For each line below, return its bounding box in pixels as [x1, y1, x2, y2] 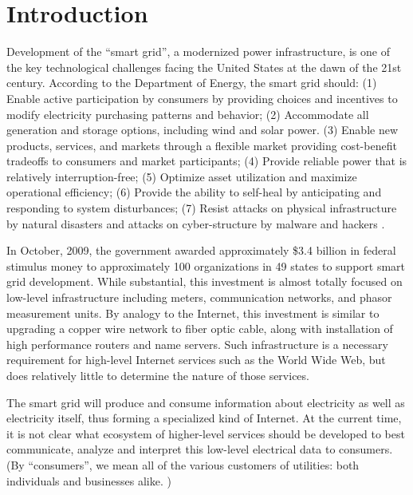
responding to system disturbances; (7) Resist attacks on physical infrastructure [6, 200, 397, 216]
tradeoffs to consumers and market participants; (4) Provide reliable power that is [6, 152, 407, 169]
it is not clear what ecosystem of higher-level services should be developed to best [6, 425, 405, 442]
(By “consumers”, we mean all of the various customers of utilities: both [6, 456, 360, 473]
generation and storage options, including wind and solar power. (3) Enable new [6, 121, 399, 138]
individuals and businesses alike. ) [6, 472, 171, 489]
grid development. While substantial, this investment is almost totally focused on [6, 273, 403, 290]
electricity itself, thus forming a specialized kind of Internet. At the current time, [6, 410, 402, 426]
